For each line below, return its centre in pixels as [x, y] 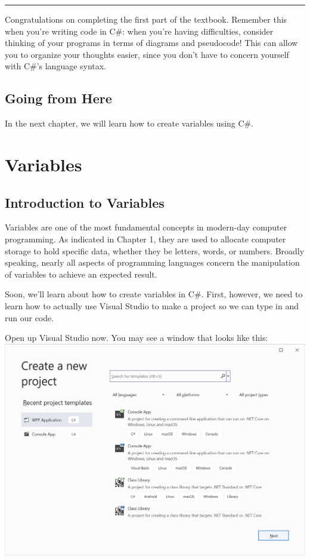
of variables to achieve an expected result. [81, 274]
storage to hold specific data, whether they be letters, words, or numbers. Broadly [155, 250]
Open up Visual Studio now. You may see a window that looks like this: [137, 338]
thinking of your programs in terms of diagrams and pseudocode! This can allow [151, 43]
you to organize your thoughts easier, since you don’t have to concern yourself [147, 54]
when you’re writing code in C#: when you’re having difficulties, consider [139, 31]
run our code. [30, 317]
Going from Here [58, 98]
